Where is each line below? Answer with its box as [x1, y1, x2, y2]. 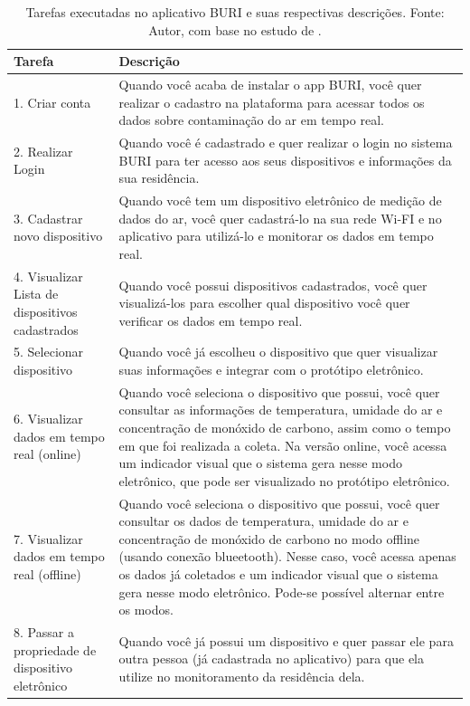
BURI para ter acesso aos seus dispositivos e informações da [118, 150, 452, 169]
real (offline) [14, 564, 81, 583]
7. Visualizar [14, 529, 83, 548]
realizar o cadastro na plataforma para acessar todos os [118, 92, 425, 111]
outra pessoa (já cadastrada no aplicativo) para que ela [118, 649, 424, 668]
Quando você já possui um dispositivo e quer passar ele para [118, 631, 454, 650]
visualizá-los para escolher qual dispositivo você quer [118, 293, 410, 312]
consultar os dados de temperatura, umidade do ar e [118, 511, 409, 530]
